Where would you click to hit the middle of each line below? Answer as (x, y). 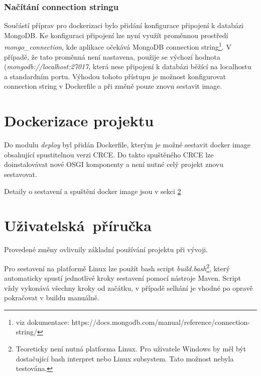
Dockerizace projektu (79, 121)
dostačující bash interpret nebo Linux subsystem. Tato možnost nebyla (125, 358)
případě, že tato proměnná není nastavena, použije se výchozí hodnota (112, 56)
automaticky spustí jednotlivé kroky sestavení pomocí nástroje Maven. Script (122, 278)
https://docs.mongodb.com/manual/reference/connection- (161, 322)
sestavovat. (21, 174)
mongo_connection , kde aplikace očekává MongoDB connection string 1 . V (118, 46)
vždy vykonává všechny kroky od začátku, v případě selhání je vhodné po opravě (128, 288)
